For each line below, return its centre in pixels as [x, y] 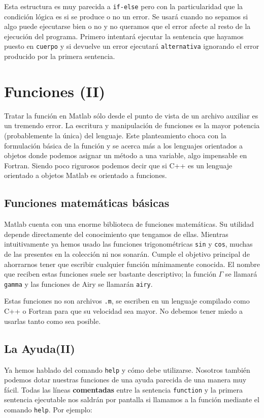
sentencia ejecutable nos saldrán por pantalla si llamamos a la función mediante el [132, 399]
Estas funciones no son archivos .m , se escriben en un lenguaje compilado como [127, 301]
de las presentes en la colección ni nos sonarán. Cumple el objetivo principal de [127, 254]
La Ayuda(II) [40, 348]
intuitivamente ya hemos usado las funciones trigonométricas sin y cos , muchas [128, 244]
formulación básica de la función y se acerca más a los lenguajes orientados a [123, 145]
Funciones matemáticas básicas [87, 203]
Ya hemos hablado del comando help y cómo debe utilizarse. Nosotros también [127, 369]
